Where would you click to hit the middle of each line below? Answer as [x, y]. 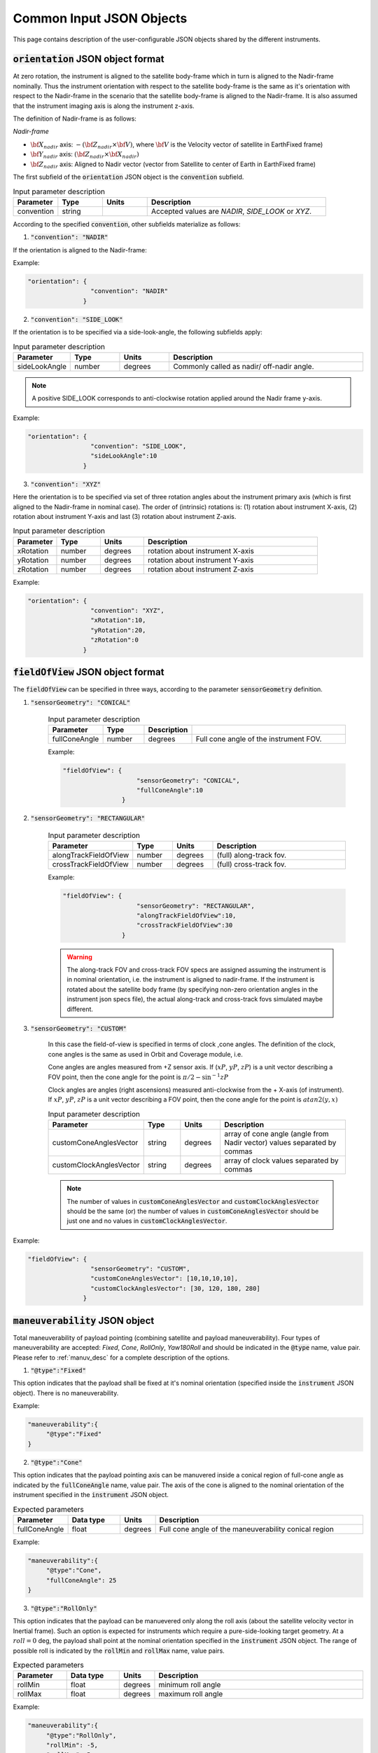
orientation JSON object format [89, 59]
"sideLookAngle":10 [124, 456]
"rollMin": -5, [72, 1745]
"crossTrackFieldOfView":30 [185, 925]
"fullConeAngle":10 [170, 790]
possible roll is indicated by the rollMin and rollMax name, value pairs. [119, 1651]
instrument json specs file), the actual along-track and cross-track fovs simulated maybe [195, 999]
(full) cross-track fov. [252, 865]
